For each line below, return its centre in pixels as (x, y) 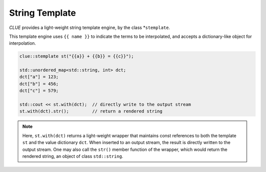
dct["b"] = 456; (39, 84)
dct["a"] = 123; (39, 77)
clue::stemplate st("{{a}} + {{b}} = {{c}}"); (77, 56)
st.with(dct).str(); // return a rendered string (91, 111)
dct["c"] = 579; (39, 91)
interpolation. (23, 43)
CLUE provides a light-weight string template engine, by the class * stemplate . (89, 28)
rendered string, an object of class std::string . (73, 156)
